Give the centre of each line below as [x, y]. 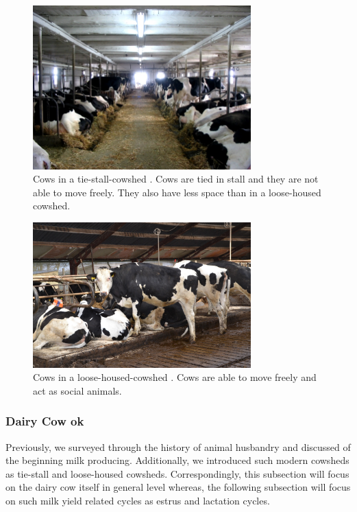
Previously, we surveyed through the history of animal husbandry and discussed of [178, 446]
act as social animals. [77, 390]
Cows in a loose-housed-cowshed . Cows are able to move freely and [175, 377]
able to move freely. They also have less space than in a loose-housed [177, 192]
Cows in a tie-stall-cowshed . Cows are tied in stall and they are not [176, 179]
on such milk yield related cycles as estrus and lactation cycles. [138, 501]
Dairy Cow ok [45, 421]
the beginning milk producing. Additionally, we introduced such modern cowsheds [177, 460]
